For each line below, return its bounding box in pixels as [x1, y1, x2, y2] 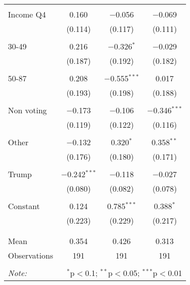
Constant [8, 200, 40, 212]
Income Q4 [8, 8, 46, 20]
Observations [8, 250, 53, 261]
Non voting [8, 104, 47, 116]
